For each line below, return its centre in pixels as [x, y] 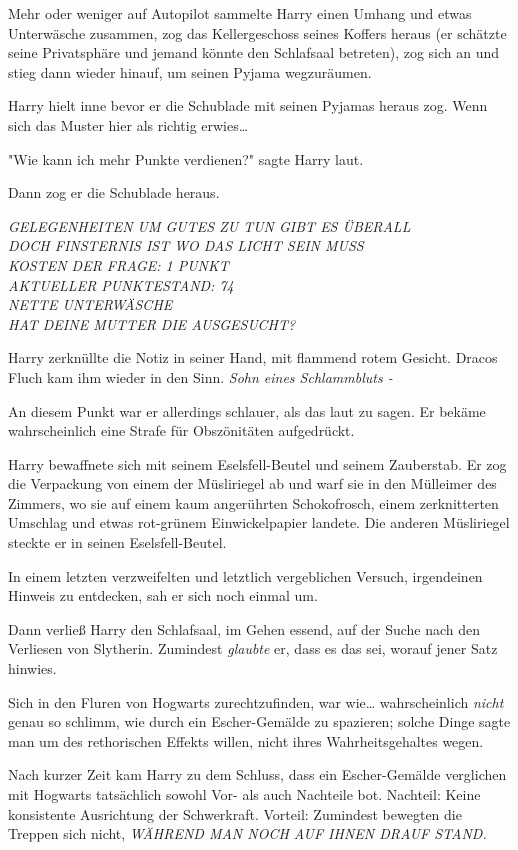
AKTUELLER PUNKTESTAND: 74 [121, 284]
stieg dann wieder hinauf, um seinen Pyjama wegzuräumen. [190, 71]
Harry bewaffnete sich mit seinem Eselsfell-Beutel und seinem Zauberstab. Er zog [257, 463]
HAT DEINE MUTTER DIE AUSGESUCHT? [152, 323]
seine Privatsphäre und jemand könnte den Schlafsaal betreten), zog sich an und [254, 52]
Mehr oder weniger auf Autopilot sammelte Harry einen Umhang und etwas [240, 13]
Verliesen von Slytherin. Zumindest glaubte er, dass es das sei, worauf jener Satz [253, 648]
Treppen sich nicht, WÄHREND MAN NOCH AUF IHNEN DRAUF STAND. [247, 833]
